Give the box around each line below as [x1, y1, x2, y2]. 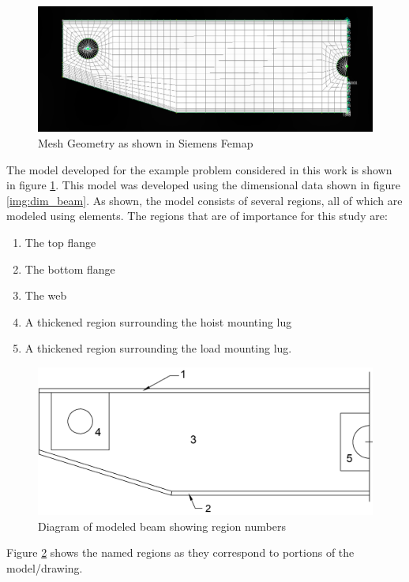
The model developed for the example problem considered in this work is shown [6, 161, 392, 177]
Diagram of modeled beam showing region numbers [38, 517, 286, 534]
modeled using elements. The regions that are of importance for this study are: [6, 207, 388, 224]
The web [24, 287, 67, 304]
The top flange [24, 233, 96, 250]
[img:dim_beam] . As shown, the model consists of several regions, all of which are [6, 192, 403, 208]
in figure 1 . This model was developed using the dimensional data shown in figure [6, 177, 401, 193]
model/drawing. [6, 559, 83, 576]
